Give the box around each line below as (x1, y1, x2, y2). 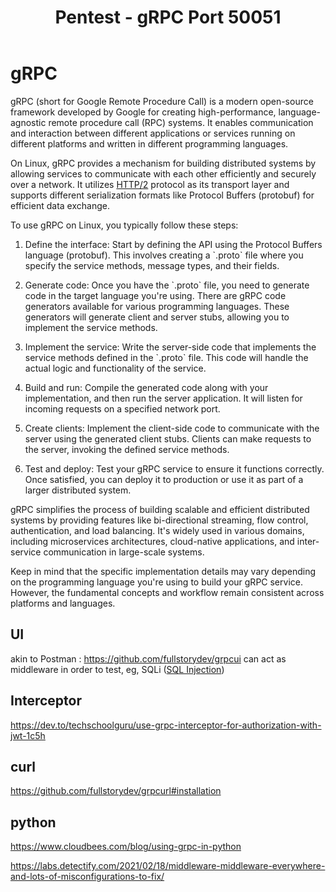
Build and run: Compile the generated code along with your (24, 381, 269, 393)
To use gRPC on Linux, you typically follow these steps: (10, 219, 239, 231)
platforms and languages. (10, 597, 116, 609)
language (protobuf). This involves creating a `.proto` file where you (24, 249, 304, 261)
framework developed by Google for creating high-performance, (10, 106, 277, 118)
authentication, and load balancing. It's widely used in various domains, (10, 524, 305, 536)
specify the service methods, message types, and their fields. (24, 259, 280, 271)
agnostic (10, 116, 47, 128)
